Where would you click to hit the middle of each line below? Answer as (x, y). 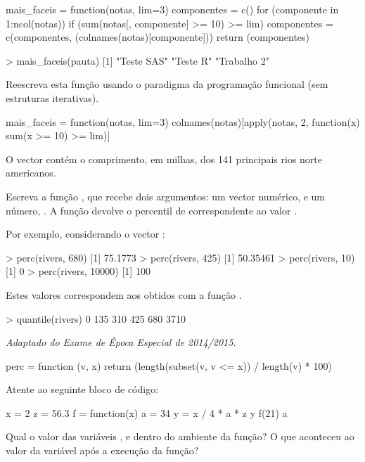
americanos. (31, 173)
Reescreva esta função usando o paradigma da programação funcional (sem (167, 84)
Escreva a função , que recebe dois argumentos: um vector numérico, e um (166, 196)
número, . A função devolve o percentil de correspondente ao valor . (152, 210)
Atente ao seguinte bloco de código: (82, 389)
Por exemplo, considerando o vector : (85, 234)
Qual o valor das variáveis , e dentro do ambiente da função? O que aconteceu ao (180, 436)
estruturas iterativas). (52, 97)
